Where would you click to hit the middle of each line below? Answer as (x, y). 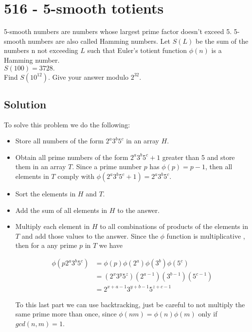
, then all (219, 166)
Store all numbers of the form (59, 141)
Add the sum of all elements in (61, 210)
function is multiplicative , (206, 236)
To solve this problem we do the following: (67, 124)
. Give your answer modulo (88, 77)
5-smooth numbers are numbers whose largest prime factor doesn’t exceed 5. (118, 31)
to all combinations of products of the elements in (174, 226)
